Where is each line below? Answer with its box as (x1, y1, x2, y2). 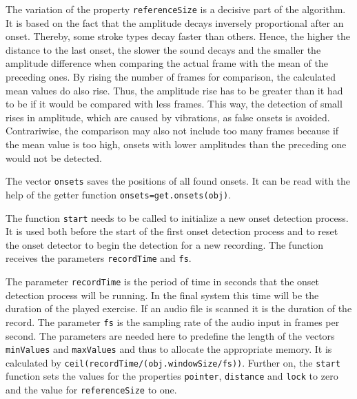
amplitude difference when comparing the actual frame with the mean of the (6, 56, 328, 70)
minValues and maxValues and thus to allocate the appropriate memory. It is (6, 342, 332, 356)
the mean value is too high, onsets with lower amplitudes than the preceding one (6, 137, 347, 151)
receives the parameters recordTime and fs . (6, 251, 192, 265)
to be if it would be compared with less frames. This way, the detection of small (6, 96, 343, 111)
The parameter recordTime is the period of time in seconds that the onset (6, 274, 320, 288)
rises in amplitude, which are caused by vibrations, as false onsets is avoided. (6, 110, 330, 124)
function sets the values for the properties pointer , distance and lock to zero (6, 369, 338, 383)
